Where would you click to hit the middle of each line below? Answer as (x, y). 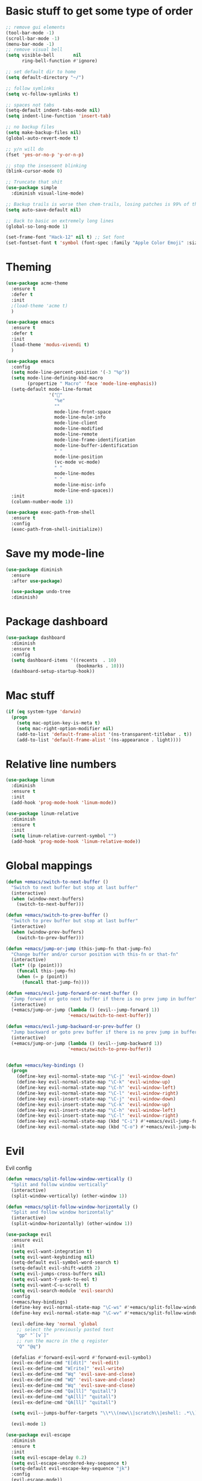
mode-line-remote (76, 434)
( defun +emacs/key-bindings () (45, 1065)
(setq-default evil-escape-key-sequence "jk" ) (71, 1469)
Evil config (19, 1168)
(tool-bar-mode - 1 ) (30, 33)
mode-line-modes (74, 474)
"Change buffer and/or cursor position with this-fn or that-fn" (95, 954)
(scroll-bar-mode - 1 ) (33, 38)
